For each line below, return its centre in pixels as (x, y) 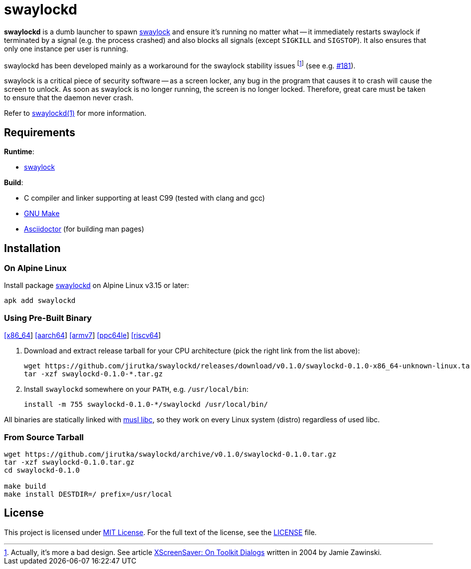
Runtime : (19, 152)
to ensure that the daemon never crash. (69, 98)
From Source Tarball (44, 437)
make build (25, 486)
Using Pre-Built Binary (48, 318)
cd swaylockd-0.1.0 (42, 470)
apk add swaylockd (40, 301)
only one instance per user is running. (66, 48)
